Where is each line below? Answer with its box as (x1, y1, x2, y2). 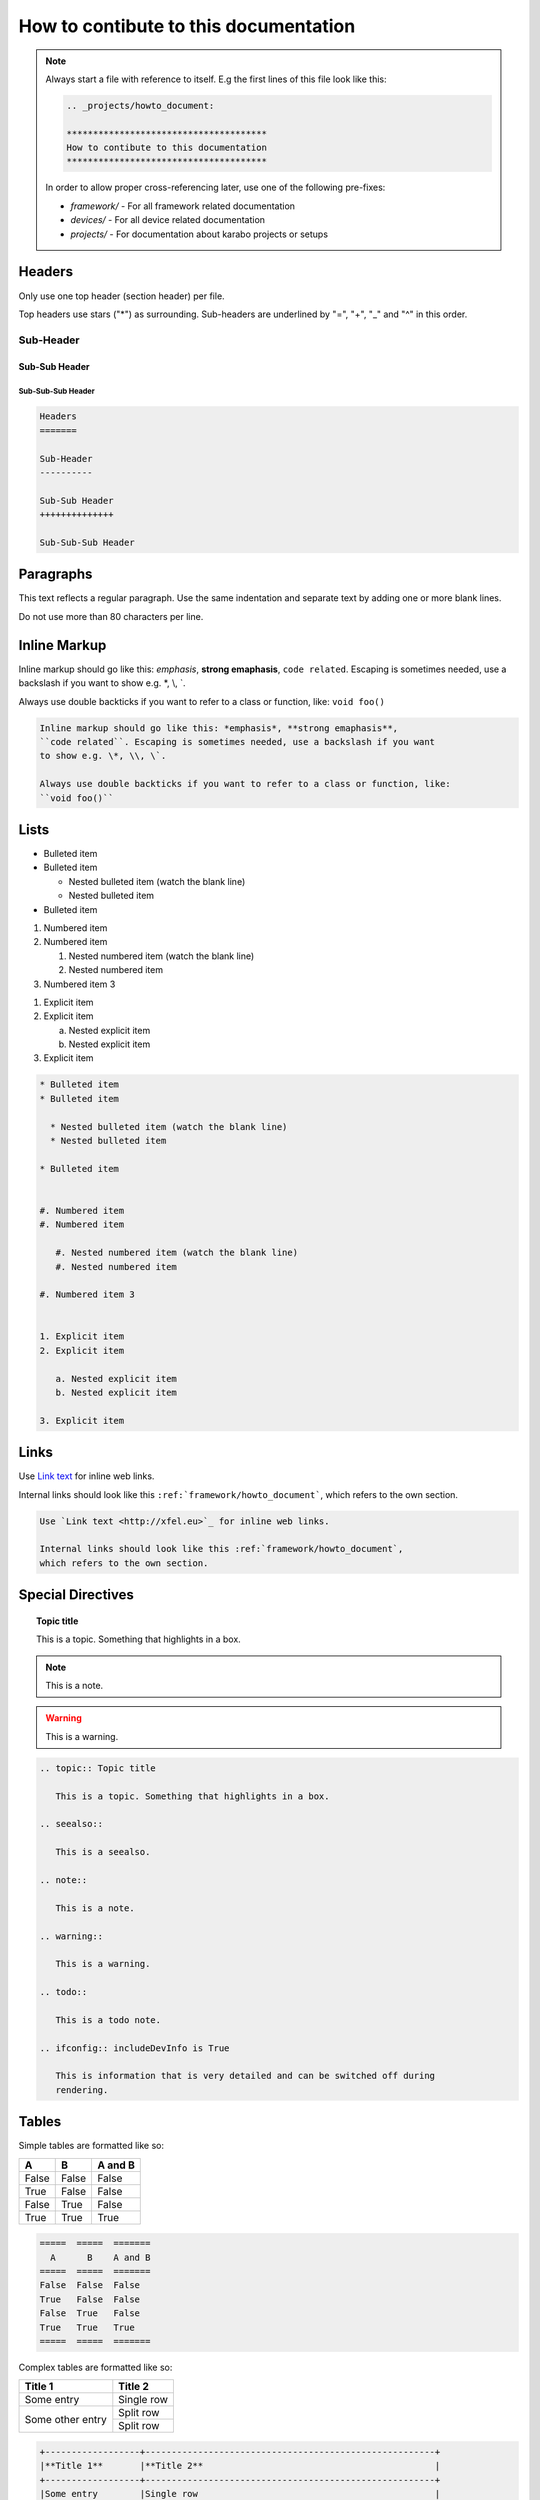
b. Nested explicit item (55, 1387, 177, 1399)
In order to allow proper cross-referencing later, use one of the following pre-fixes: (45, 181, 386, 194)
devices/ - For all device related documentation (70, 214, 265, 226)
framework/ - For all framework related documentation (70, 200, 295, 212)
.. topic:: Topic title (39, 1762, 157, 1774)
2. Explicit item (39, 1345, 125, 1356)
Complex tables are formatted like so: (18, 2361, 173, 2373)
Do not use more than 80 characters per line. (18, 610, 204, 622)
